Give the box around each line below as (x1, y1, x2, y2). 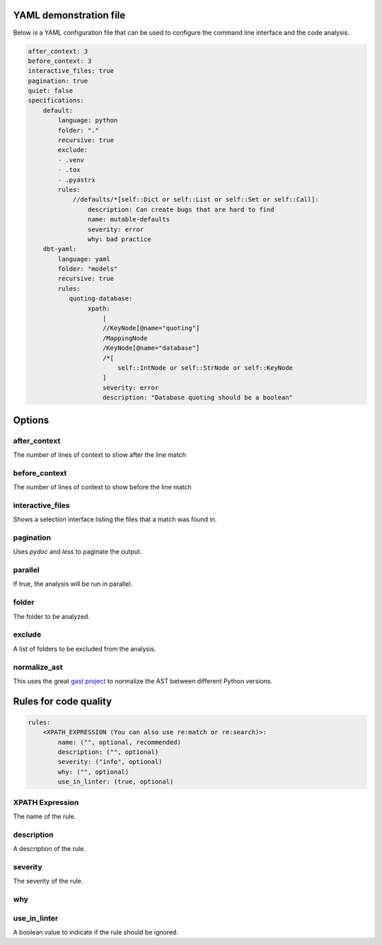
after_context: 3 (28, 47, 88, 55)
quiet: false (28, 87, 74, 95)
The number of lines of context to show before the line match (13, 483, 192, 492)
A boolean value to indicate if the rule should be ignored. (13, 927, 178, 937)
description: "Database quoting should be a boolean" (103, 393, 294, 402)
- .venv (57, 156, 85, 164)
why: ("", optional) (57, 767, 129, 776)
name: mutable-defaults (87, 216, 170, 224)
